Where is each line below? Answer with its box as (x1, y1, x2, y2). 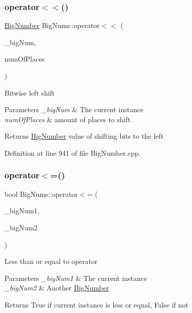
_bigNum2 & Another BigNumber (4, 282, 109, 293)
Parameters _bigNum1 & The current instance (4, 272, 147, 283)
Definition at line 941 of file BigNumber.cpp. (4, 147, 141, 158)
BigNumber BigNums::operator (4, 20, 100, 31)
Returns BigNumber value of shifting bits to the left (4, 131, 164, 141)
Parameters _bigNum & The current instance (4, 104, 144, 115)
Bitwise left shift (4, 87, 55, 98)
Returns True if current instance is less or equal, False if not (4, 299, 189, 309)
